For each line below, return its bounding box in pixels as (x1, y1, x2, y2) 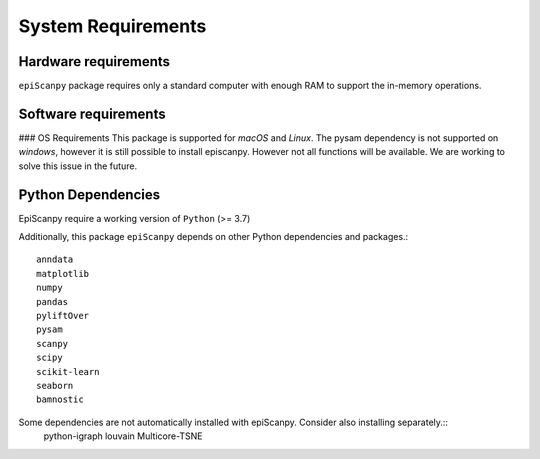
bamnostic (36, 394, 84, 405)
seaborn (36, 380, 74, 391)
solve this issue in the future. (18, 160, 138, 172)
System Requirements (18, 15, 207, 37)
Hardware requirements (18, 53, 170, 70)
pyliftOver (36, 310, 90, 321)
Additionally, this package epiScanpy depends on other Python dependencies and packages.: (18, 231, 409, 243)
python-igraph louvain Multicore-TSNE (43, 430, 204, 442)
